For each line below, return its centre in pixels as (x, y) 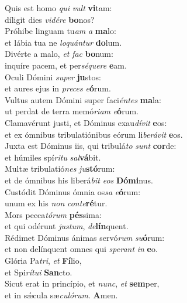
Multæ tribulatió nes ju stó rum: (60, 168)
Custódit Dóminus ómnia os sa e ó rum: (73, 191)
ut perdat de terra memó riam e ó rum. (72, 111)
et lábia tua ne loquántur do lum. (63, 42)
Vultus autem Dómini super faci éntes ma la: (83, 99)
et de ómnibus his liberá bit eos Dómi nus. (79, 180)
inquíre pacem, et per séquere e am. (66, 65)
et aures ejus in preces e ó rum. (58, 88)
